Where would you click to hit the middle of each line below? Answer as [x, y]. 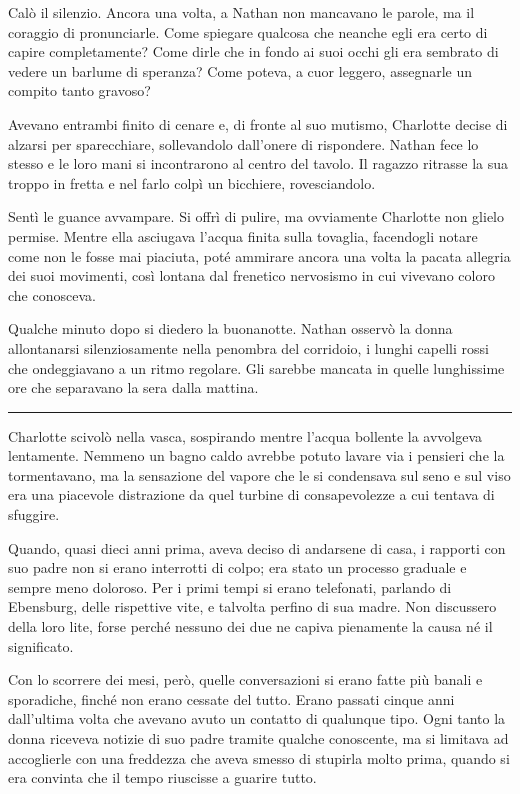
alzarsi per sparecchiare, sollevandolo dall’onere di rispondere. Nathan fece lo [243, 143]
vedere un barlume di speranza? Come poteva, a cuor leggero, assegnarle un [240, 70]
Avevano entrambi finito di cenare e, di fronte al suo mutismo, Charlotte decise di [258, 123]
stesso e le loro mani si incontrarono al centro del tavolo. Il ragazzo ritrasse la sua [258, 163]
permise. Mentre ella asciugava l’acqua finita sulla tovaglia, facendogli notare [243, 235]
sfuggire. [34, 514]
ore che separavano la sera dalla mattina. [133, 387]
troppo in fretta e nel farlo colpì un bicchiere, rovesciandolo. [192, 182]
